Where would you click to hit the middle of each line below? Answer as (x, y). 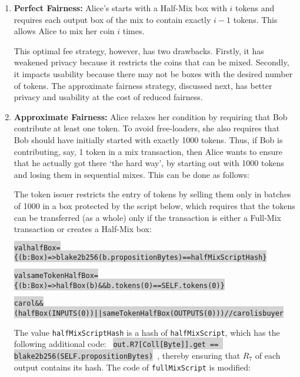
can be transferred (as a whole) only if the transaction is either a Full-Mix (147, 217)
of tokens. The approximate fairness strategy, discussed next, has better (143, 85)
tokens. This (255, 19)
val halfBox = (37, 248)
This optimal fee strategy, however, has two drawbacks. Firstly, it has (139, 50)
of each (268, 355)
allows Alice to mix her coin (64, 31)
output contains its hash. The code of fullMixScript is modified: (132, 367)
